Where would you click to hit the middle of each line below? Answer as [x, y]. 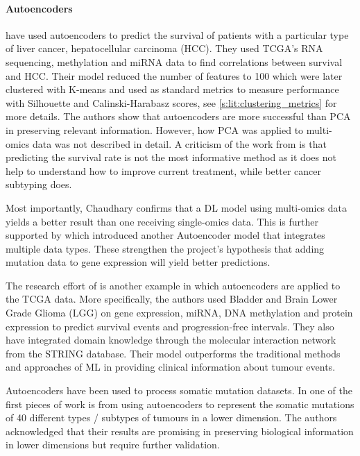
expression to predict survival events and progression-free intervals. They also [170, 326]
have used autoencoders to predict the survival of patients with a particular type [177, 34]
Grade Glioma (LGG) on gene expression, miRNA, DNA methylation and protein [179, 313]
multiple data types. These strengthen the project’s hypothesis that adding [165, 248]
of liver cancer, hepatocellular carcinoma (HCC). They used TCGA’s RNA [164, 48]
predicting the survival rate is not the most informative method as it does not [171, 157]
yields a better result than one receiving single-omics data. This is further [162, 221]
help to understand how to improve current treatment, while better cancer [163, 170]
